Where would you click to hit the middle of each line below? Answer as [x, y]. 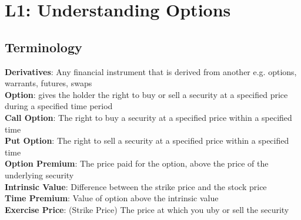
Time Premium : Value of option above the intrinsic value [112, 198]
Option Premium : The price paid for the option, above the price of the [137, 163]
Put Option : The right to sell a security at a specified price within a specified [147, 141]
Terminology [44, 47]
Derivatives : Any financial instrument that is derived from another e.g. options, [151, 71]
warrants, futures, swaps [49, 83]
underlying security [39, 175]
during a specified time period [59, 106]
